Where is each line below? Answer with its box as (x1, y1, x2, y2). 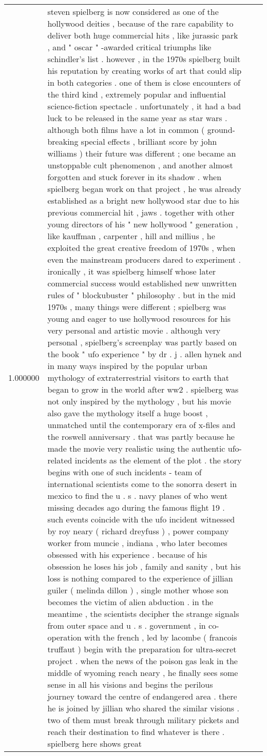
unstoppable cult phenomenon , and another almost (47, 159, 233, 171)
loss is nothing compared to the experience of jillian (47, 572, 233, 584)
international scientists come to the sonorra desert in (47, 478, 237, 490)
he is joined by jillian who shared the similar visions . (47, 702, 239, 714)
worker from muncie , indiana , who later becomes (47, 537, 227, 549)
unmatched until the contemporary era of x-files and (47, 419, 236, 431)
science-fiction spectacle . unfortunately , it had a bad (47, 100, 241, 112)
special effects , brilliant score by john (81, 135, 217, 147)
